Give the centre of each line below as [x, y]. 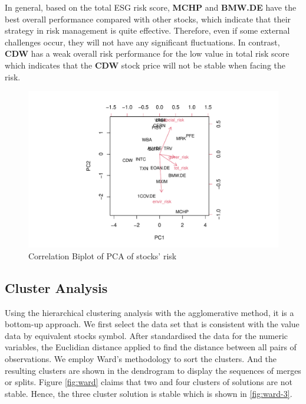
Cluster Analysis [56, 287]
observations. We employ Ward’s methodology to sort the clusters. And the [141, 358]
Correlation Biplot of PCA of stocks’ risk [103, 255]
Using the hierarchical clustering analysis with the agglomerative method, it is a [149, 312]
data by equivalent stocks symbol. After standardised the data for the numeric [147, 335]
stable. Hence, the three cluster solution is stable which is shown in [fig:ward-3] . [149, 393]
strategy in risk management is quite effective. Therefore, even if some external [147, 30]
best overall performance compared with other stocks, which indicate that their [148, 19]
